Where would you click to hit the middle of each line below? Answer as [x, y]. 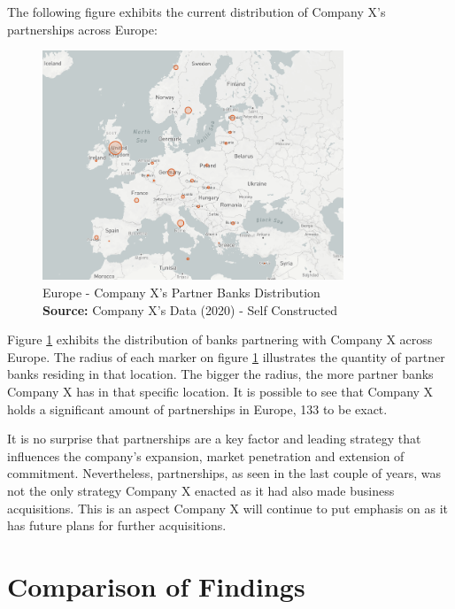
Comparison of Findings [156, 586]
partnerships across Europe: [82, 29]
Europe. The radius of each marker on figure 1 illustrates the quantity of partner [226, 356]
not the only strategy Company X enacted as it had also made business [201, 490]
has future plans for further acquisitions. [117, 525]
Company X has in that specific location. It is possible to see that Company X [220, 392]
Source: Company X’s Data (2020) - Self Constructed [190, 309]
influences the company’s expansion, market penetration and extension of [206, 455]
